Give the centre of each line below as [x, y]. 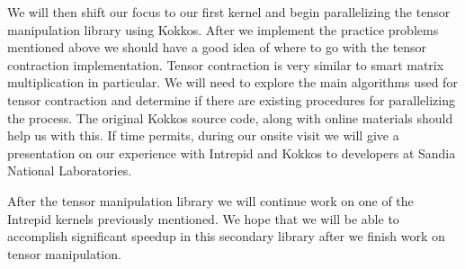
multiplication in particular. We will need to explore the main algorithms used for [232, 82]
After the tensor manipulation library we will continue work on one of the [210, 200]
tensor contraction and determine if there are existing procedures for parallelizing [231, 99]
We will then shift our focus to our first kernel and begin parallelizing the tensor [229, 12]
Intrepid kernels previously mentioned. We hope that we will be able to [203, 218]
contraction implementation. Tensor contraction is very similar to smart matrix [226, 64]
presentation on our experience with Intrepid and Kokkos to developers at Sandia [232, 152]
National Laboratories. [70, 170]
